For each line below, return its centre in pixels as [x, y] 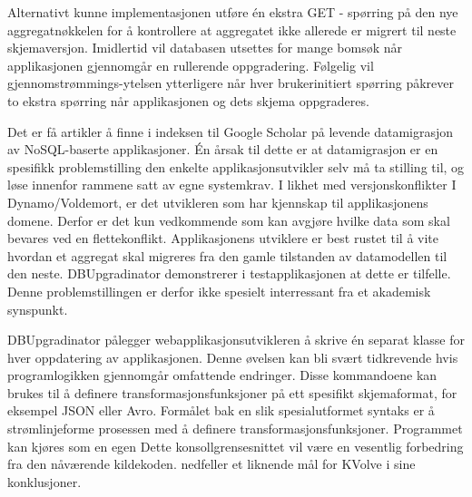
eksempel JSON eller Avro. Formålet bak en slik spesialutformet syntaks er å [221, 410]
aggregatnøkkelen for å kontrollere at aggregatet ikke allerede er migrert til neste [232, 29]
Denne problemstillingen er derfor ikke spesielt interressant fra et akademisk [219, 291]
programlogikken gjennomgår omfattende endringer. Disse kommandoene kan [222, 375]
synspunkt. [38, 309]
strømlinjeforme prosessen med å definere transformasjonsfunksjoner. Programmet [235, 429]
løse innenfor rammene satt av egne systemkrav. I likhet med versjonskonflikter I [232, 185]
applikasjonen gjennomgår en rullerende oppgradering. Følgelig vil [191, 65]
